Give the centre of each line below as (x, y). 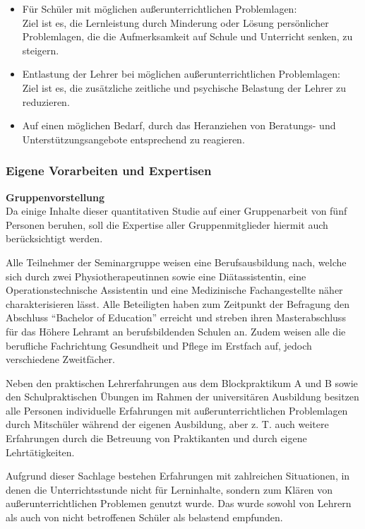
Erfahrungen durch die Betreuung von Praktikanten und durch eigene (156, 438)
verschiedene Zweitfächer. (60, 359)
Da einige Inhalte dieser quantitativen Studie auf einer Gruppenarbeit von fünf (176, 211)
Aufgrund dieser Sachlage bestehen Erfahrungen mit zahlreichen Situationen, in (178, 476)
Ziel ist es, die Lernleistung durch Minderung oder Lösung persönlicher (175, 22)
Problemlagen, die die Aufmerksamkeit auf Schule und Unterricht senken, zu (187, 36)
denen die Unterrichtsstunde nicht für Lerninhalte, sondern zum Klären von (169, 489)
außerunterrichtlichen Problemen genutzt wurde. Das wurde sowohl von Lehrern (179, 503)
